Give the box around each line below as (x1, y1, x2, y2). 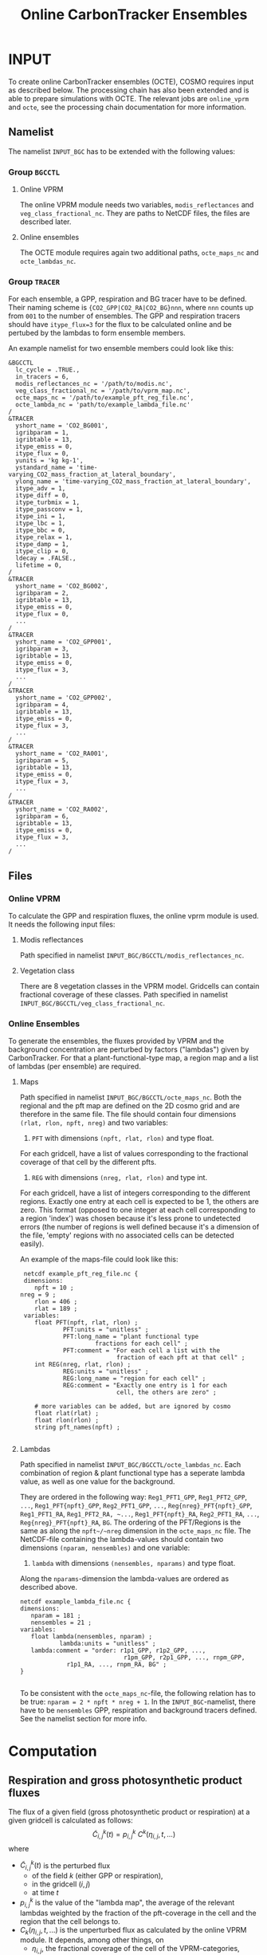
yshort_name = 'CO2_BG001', (15, 422, 109, 430)
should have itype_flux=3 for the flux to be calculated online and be (8, 320, 233, 329)
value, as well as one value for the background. (19, 1477, 175, 1486)
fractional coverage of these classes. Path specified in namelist (19, 990, 229, 1000)
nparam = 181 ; (30, 1612, 81, 1620)
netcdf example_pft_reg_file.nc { (23, 1270, 139, 1278)
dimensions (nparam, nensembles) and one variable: (19, 1543, 190, 1552)
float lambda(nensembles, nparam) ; (30, 1633, 153, 1641)
